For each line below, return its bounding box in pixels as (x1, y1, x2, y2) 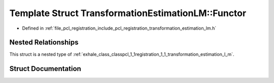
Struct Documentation (9, 64, 81, 73)
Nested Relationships (9, 38, 79, 47)
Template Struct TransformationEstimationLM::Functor (9, 8, 247, 19)
